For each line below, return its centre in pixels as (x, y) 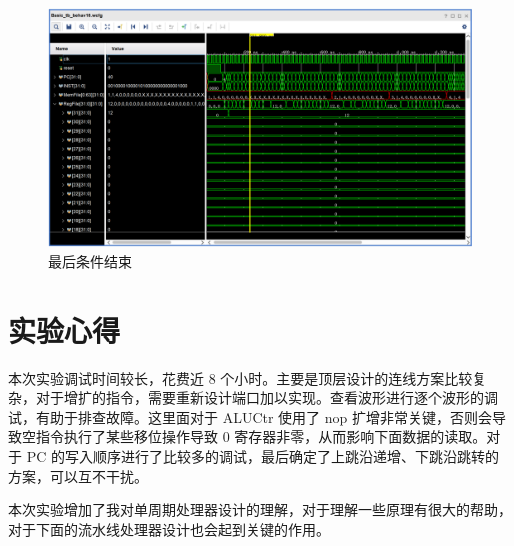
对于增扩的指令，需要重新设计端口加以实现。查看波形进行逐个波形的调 (266, 397)
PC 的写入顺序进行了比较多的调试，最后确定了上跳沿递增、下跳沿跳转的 (262, 456)
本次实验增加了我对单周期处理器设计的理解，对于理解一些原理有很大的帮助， (260, 509)
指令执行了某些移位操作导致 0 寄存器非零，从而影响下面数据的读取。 (261, 436)
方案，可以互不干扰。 (78, 475)
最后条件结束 (90, 260)
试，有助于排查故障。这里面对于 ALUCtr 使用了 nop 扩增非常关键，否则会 (250, 416)
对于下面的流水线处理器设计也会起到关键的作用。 (169, 528)
